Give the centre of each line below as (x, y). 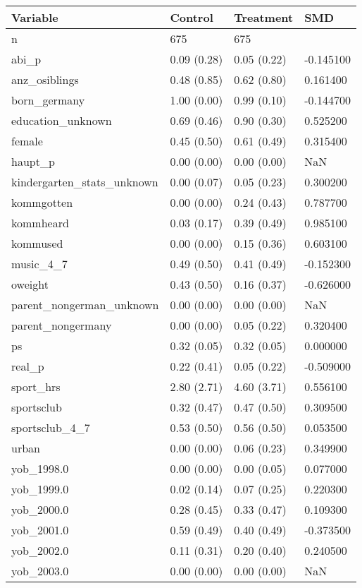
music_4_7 (39, 264)
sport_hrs (36, 386)
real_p (28, 366)
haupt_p (33, 161)
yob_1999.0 (40, 489)
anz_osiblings (45, 79)
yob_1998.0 (40, 468)
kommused (37, 243)
